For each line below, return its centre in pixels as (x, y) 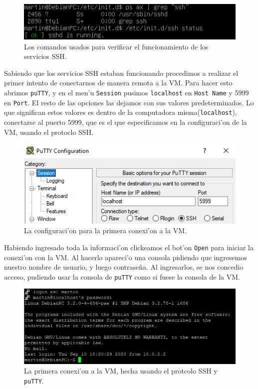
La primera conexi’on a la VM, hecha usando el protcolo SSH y (121, 371)
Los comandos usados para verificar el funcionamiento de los (116, 46)
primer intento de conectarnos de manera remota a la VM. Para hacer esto (118, 83)
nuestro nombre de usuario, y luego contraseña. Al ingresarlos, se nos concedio (124, 267)
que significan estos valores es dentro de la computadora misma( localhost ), (121, 112)
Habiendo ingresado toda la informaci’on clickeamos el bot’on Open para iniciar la (129, 247)
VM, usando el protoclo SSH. (49, 132)
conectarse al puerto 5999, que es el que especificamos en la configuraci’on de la (126, 122)
